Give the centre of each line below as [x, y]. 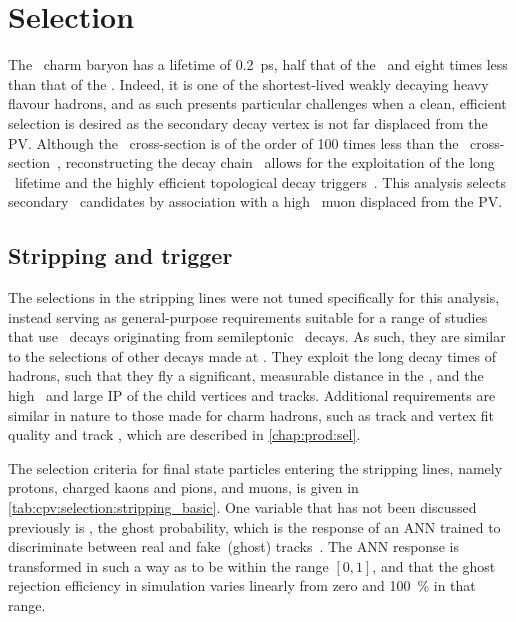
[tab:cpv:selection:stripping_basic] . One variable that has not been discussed [242, 507]
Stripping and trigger [120, 255]
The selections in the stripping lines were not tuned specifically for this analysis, [254, 297]
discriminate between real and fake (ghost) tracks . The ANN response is [233, 546]
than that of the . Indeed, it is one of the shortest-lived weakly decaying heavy [248, 83]
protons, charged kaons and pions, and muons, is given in [183, 487]
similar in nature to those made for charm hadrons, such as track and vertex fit [251, 414]
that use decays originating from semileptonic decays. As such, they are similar [257, 336]
